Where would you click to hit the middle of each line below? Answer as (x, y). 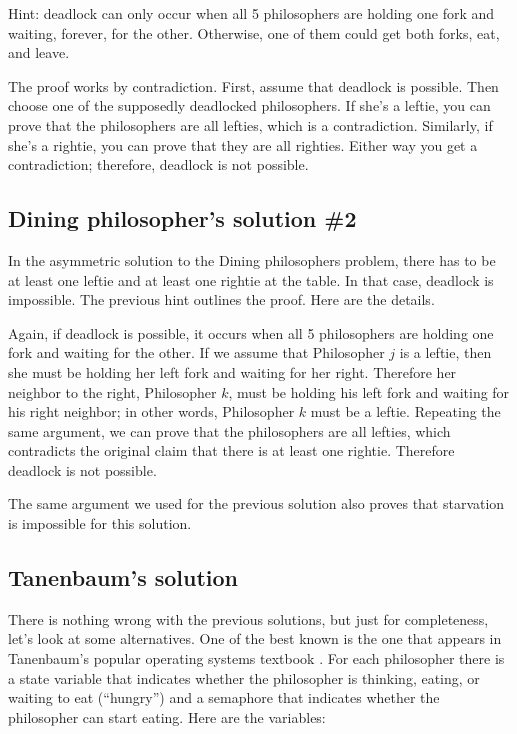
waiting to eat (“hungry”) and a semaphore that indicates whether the (224, 697)
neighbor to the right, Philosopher (112, 391)
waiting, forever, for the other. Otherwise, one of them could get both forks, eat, (254, 32)
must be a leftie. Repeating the (405, 411)
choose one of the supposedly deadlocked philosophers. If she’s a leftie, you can (249, 105)
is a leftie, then (445, 352)
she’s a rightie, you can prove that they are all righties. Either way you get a (243, 144)
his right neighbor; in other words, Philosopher (151, 411)
